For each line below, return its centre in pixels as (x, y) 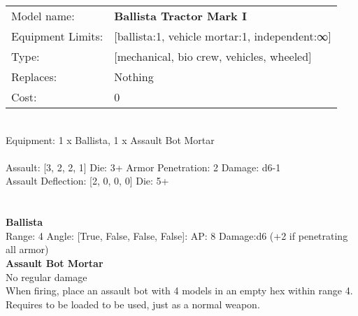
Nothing (134, 77)
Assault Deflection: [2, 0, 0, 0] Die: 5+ (87, 181)
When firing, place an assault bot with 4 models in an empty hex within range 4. (179, 290)
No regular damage (46, 276)
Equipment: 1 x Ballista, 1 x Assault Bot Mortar (110, 139)
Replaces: (34, 77)
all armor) (27, 249)
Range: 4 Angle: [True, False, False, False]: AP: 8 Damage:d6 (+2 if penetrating (177, 235)
